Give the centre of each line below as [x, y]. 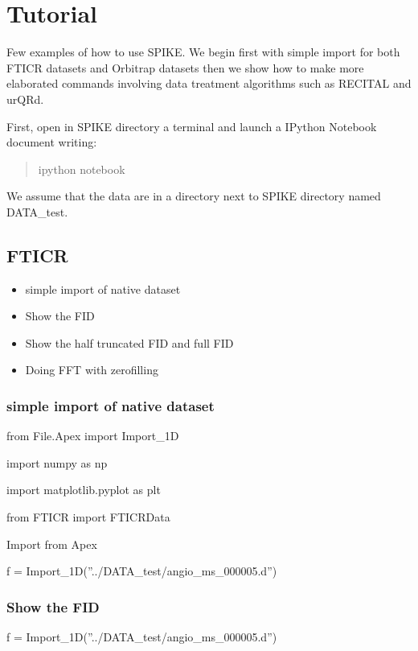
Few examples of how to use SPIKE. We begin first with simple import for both [203, 52]
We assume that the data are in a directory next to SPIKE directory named [194, 196]
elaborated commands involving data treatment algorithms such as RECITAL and [209, 83]
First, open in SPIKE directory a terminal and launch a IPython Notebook [192, 126]
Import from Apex [52, 544]
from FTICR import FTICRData [88, 517]
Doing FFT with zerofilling [92, 370]
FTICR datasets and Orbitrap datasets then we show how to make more [185, 67]
